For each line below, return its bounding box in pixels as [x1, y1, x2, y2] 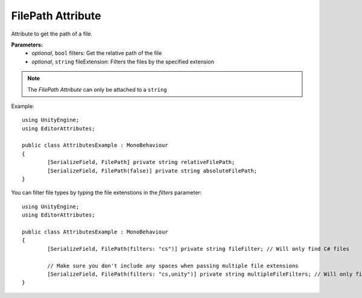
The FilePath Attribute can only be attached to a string [27, 86, 167, 93]
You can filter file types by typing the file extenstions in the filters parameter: [11, 189, 202, 196]
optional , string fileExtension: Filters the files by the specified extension [31, 58, 214, 65]
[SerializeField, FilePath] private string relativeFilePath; [47, 159, 235, 166]
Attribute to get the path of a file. [11, 30, 93, 37]
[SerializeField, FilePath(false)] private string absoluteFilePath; [47, 167, 258, 174]
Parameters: [11, 41, 43, 48]
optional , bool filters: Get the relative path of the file [31, 49, 162, 57]
